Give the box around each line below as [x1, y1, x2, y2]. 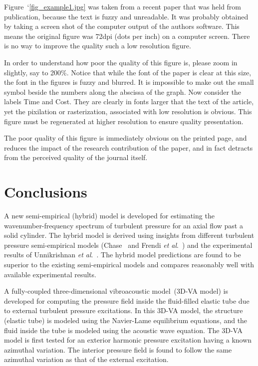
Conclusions [4, 182, 87, 202]
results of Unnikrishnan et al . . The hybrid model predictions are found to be [4, 249, 241, 260]
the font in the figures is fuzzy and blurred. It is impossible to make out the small [4, 77, 254, 87]
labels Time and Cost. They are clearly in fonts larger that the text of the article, [4, 96, 254, 107]
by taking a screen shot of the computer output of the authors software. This [4, 21, 240, 31]
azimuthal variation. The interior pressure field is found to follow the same [4, 344, 232, 355]
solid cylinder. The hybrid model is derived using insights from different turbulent [4, 230, 255, 240]
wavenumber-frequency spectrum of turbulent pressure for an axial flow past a [4, 220, 243, 230]
